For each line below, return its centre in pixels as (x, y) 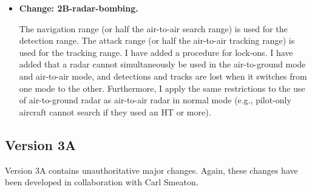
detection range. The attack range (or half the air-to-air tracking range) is (157, 40)
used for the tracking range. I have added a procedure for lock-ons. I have (156, 52)
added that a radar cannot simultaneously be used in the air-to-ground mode (162, 64)
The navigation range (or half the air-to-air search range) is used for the (153, 28)
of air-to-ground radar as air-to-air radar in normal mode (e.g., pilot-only (155, 100)
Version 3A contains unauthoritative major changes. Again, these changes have (151, 170)
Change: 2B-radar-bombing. (79, 8)
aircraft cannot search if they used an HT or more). (115, 111)
